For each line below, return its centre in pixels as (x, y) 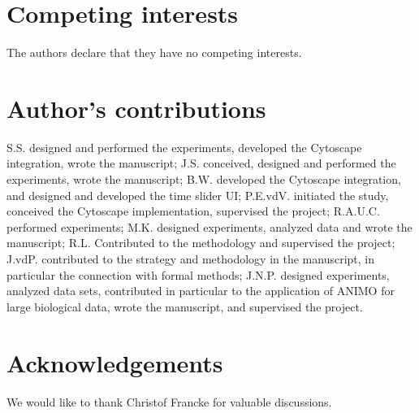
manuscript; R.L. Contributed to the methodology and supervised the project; (201, 243)
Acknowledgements (115, 362)
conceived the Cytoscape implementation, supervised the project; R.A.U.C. (193, 211)
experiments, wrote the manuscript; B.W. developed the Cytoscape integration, (204, 179)
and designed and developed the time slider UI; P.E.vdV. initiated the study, (198, 195)
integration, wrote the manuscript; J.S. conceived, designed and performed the (201, 163)
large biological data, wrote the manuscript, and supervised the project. (185, 306)
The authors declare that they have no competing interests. (154, 52)
